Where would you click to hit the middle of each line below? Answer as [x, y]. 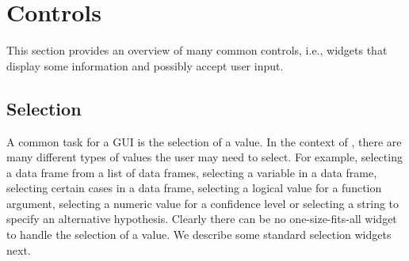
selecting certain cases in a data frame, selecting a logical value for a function [194, 188]
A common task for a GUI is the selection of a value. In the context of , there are [204, 141]
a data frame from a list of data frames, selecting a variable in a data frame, [192, 172]
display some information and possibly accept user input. [145, 65]
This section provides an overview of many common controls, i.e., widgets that [197, 50]
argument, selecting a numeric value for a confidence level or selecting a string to [203, 203]
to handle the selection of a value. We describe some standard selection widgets [199, 235]
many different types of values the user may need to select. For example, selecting [204, 157]
